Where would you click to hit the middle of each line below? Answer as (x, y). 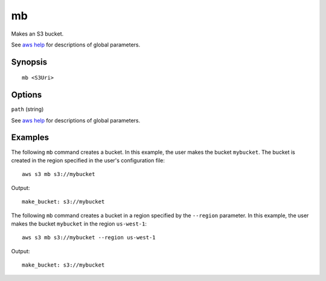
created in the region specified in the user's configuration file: (88, 160)
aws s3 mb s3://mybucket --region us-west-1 (89, 238)
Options (27, 95)
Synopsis (29, 62)
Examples (30, 138)
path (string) (27, 109)
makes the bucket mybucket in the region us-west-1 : (79, 224)
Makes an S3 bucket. (37, 34)
